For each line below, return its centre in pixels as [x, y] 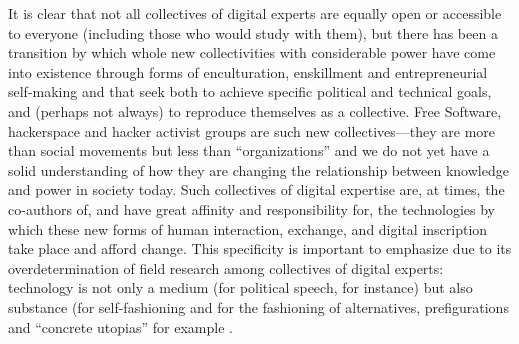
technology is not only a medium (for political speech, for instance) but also [240, 287]
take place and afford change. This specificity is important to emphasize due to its [260, 248]
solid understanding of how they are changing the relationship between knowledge [258, 169]
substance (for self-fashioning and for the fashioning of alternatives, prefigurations [258, 306]
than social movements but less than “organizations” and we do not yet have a [249, 150]
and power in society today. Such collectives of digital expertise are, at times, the [256, 189]
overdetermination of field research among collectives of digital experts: [226, 267]
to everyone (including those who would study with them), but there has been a [253, 32]
